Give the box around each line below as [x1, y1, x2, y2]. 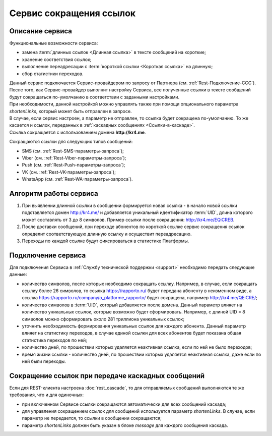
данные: [9, 271, 27, 278]
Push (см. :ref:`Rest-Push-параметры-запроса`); [22, 162, 125, 168]
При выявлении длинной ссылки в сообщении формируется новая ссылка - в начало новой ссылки [22, 202, 238, 208]
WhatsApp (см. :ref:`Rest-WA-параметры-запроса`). [22, 176, 133, 182]
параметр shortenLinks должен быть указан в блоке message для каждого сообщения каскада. [22, 422, 229, 428]
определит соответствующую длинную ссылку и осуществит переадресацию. [22, 231, 192, 237]
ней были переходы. [22, 358, 66, 364]
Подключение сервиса [9, 251, 86, 259]
